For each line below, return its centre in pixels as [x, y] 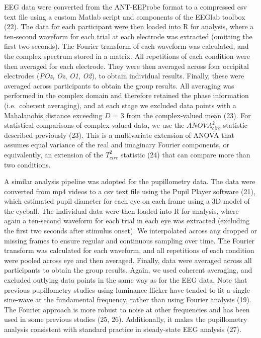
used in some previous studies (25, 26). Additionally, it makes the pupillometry [126, 319]
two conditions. [27, 164]
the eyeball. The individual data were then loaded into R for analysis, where [121, 210]
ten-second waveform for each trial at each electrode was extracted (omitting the [128, 36]
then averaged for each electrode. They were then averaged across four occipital [126, 66]
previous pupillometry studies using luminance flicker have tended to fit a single [127, 289]
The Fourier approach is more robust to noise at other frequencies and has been [127, 309]
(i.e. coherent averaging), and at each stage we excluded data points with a [120, 105]
